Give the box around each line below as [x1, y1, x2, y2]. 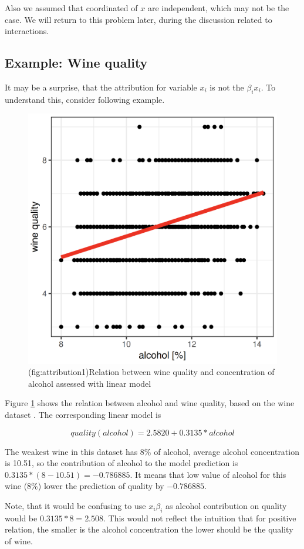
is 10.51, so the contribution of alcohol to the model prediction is [5, 457, 238, 469]
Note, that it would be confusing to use [5, 499, 146, 511]
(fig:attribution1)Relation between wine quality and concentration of [28, 366, 275, 378]
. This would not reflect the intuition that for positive [103, 511, 296, 524]
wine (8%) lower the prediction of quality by [5, 480, 164, 492]
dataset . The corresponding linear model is [5, 408, 161, 420]
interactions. [5, 25, 49, 37]
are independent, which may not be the [147, 2, 289, 14]
